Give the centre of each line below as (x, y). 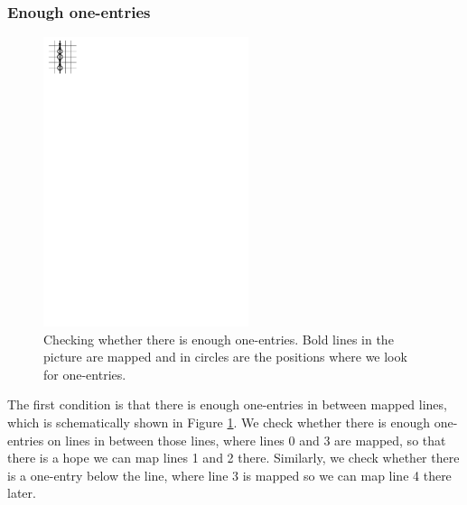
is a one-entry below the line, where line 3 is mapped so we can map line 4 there (229, 475)
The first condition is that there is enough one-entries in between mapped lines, (227, 404)
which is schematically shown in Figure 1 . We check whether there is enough (219, 422)
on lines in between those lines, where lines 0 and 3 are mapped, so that (247, 440)
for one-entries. (85, 374)
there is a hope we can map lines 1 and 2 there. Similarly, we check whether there (233, 458)
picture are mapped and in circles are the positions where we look (225, 357)
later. (22, 493)
